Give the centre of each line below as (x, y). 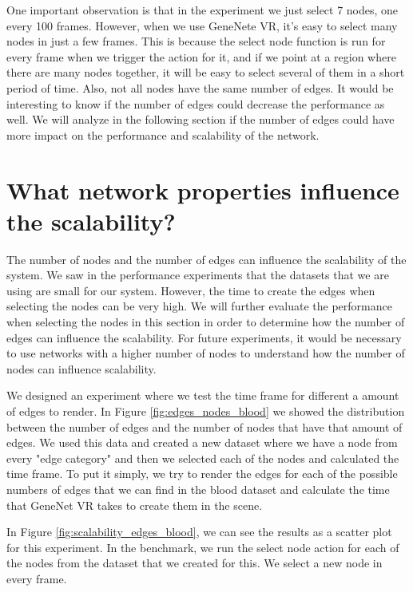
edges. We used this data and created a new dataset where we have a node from (202, 442)
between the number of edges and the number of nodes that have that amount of (205, 426)
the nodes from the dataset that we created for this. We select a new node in (195, 563)
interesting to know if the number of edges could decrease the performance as (196, 103)
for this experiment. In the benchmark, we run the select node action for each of (203, 547)
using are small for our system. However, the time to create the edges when (191, 290)
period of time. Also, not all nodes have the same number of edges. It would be (200, 87)
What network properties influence (203, 189)
